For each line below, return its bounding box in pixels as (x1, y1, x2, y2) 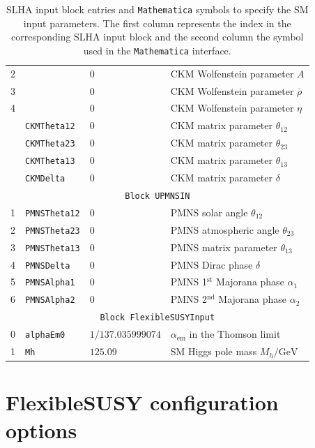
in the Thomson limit (189, 327, 281, 341)
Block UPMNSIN (125, 191, 190, 201)
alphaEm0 (25, 330, 66, 341)
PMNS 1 (170, 274, 207, 289)
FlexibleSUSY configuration (6, 388, 279, 417)
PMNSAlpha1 (25, 278, 75, 288)
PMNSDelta (25, 260, 70, 271)
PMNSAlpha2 (25, 295, 75, 306)
